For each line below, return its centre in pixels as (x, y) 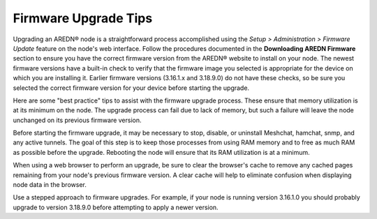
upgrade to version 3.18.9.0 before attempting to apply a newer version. (116, 207)
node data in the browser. (50, 185)
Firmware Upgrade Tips (83, 18)
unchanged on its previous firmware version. (77, 120)
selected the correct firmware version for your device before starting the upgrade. (131, 88)
